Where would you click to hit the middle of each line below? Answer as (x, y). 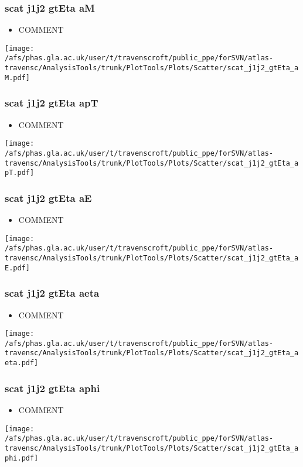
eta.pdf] (22, 363)
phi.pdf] (22, 458)
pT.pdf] (20, 173)
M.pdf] (17, 78)
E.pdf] (17, 268)
